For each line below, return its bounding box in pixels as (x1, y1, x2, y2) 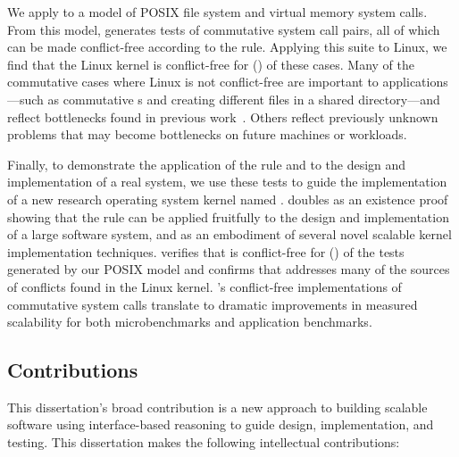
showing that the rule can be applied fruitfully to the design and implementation (7, 207, 449, 226)
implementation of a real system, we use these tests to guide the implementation (7, 172, 447, 191)
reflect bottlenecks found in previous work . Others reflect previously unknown (7, 107, 438, 126)
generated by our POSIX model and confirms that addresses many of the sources (7, 260, 450, 278)
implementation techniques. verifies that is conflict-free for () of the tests (7, 242, 405, 261)
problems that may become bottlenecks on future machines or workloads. (7, 125, 407, 144)
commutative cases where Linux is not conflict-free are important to (7, 72, 379, 91)
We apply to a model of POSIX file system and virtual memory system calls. (7, 3, 428, 21)
